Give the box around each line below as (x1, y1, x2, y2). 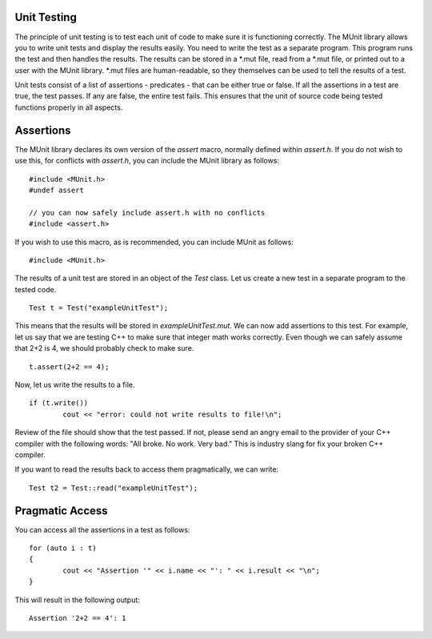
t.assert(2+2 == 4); (29, 362, 110, 372)
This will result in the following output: (14, 595, 140, 605)
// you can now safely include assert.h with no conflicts (29, 208, 266, 217)
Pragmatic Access (14, 504, 108, 517)
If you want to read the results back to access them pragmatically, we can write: (14, 464, 279, 474)
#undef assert (29, 185, 84, 195)
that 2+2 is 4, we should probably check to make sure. (14, 344, 194, 353)
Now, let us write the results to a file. (14, 380, 135, 390)
